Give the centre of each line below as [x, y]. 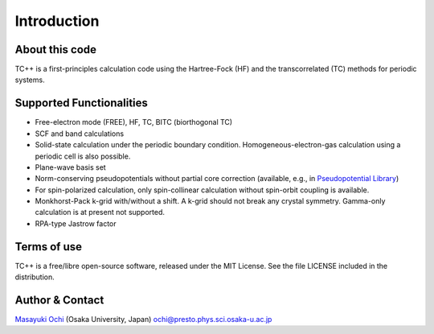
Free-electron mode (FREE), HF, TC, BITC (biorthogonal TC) [134, 122]
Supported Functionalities [82, 103]
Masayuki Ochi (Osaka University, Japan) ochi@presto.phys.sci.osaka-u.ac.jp [143, 320]
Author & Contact [59, 300]
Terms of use [49, 247]
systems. [30, 80]
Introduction [57, 21]
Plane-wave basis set [70, 167]
